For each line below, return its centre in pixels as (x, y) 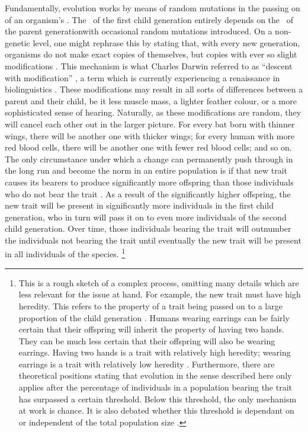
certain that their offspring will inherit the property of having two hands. (151, 329)
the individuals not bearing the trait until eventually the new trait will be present (153, 240)
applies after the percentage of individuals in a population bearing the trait (155, 387)
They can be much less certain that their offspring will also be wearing (147, 340)
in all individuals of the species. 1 (65, 253)
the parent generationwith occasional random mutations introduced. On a (139, 31)
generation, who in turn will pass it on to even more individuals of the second (146, 217)
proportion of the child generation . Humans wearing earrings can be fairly (154, 317)
